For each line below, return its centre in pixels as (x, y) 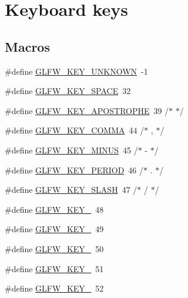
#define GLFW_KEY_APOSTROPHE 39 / (87, 110)
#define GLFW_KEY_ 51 (54, 268)
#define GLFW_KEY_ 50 (54, 248)
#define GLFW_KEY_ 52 (54, 288)
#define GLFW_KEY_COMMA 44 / (75, 130)
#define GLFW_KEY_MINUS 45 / (71, 150)
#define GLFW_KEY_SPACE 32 (68, 91)
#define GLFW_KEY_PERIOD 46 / (74, 170)
